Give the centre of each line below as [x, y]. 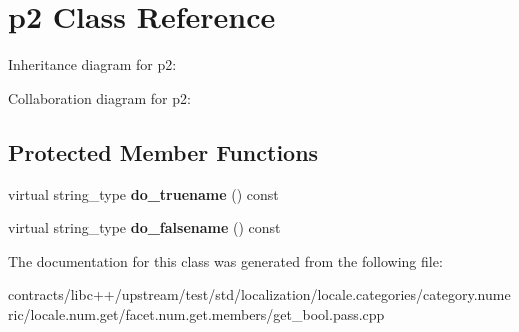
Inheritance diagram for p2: [92, 64]
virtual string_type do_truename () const [143, 193]
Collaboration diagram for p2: [99, 97]
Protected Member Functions [163, 151]
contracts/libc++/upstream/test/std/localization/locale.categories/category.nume [259, 294]
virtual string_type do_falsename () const [144, 227]
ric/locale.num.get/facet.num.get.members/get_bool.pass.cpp [196, 313]
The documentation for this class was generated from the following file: [225, 260]
